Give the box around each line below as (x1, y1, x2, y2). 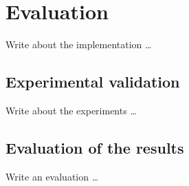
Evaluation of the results (5, 136, 184, 158)
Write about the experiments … (5, 103, 137, 117)
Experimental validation (5, 71, 180, 92)
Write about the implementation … (5, 37, 152, 52)
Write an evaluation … (5, 169, 99, 183)
